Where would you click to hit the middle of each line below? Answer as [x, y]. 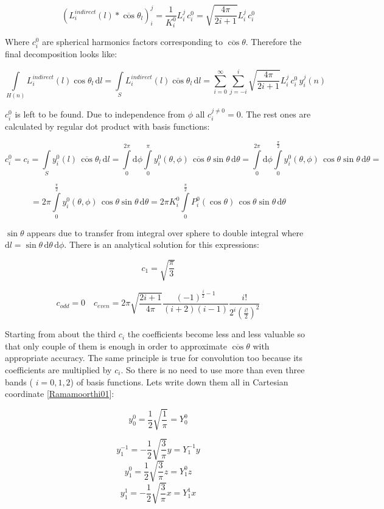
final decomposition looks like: [61, 54]
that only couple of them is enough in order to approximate [116, 346]
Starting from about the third [61, 334]
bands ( [19, 381]
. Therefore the [274, 42]
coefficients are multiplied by [58, 370]
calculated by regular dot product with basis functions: [107, 126]
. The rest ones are [276, 114]
